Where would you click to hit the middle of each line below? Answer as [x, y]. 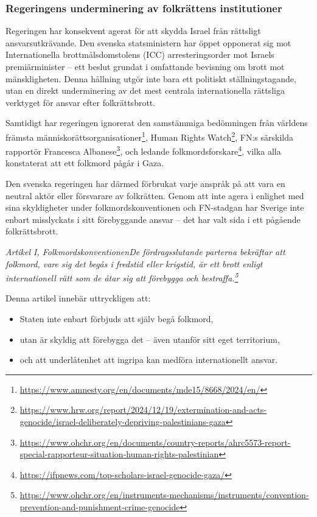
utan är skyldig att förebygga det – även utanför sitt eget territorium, [150, 339]
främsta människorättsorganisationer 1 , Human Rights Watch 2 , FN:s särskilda [149, 136]
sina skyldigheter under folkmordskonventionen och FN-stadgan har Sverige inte [155, 207]
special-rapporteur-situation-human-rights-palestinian [119, 454]
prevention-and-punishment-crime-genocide [100, 507]
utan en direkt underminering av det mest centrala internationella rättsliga [145, 90]
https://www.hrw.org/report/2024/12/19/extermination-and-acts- [143, 410]
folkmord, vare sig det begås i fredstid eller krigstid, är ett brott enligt [134, 263]
